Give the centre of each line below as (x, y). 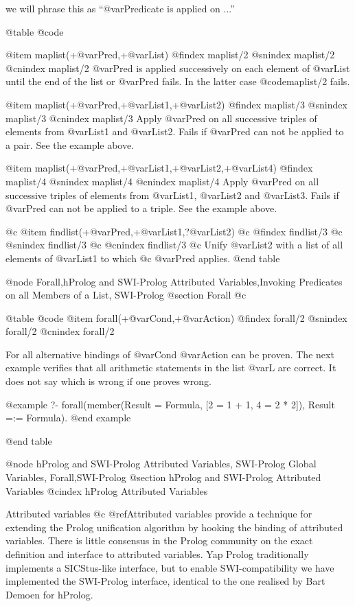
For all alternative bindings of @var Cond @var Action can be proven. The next (170, 354)
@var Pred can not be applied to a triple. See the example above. (141, 208)
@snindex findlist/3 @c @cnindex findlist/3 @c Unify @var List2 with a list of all (174, 245)
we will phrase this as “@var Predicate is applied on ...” (120, 8)
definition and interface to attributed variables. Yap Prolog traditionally (157, 554)
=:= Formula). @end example (68, 418)
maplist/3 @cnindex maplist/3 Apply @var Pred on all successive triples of (161, 118)
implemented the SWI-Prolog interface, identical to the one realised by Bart (165, 581)
